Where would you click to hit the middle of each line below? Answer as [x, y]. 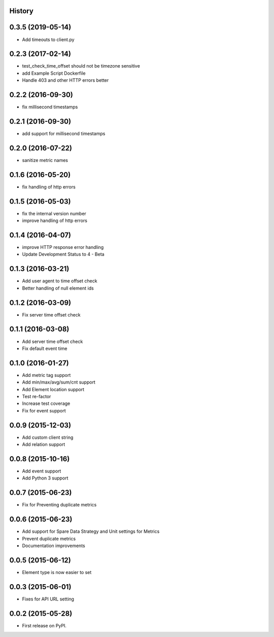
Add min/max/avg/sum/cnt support [59, 382]
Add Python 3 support [45, 478]
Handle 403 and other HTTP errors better [65, 80]
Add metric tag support [46, 375]
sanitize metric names [45, 160]
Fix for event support [44, 410]
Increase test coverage [46, 403]
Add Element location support [53, 389]
